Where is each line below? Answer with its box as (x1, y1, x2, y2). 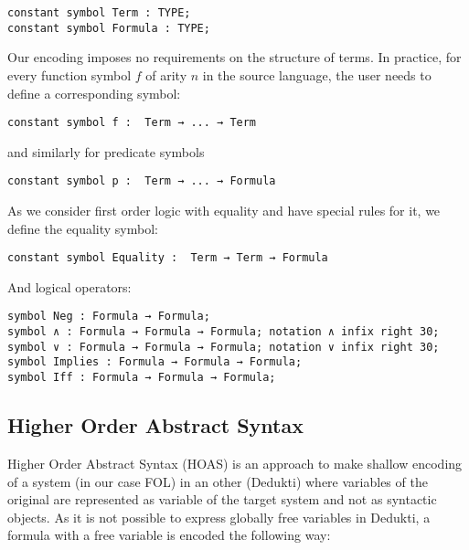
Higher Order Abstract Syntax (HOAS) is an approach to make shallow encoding (7, 453, 463, 472)
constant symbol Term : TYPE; (7, 6, 191, 19)
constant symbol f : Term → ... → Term (7, 116, 257, 130)
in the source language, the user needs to (202, 65, 432, 84)
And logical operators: (7, 277, 132, 296)
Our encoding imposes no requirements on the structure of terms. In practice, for (7, 48, 462, 67)
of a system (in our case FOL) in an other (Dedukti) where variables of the (7, 471, 428, 491)
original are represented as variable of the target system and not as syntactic (7, 490, 437, 509)
